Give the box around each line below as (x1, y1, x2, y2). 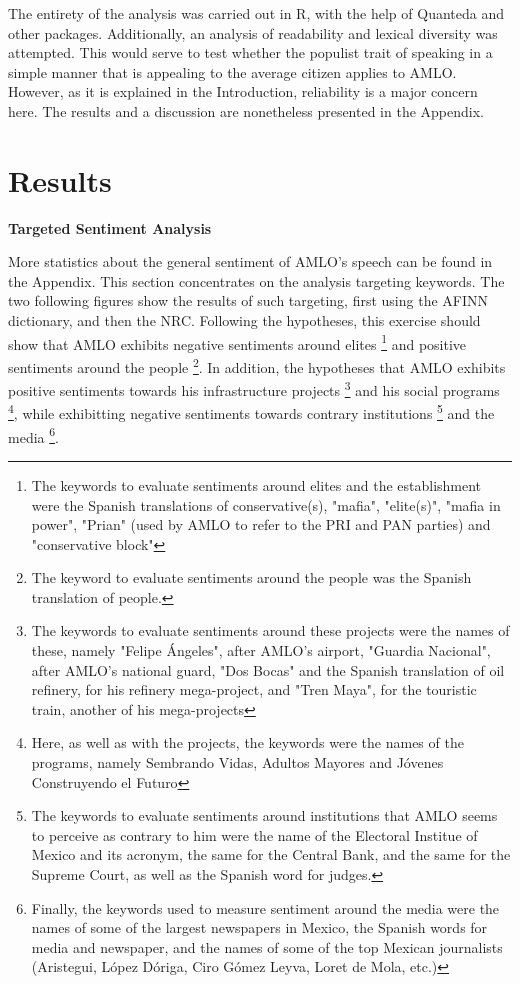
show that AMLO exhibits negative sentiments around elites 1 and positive (8, 330, 467, 354)
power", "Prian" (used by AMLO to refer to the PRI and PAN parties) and (31, 514, 491, 535)
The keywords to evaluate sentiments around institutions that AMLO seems (31, 805, 498, 826)
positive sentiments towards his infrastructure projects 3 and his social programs (8, 377, 500, 400)
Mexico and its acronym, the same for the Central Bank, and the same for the (31, 844, 511, 865)
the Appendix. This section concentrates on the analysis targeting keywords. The (8, 270, 505, 291)
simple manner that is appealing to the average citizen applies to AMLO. (8, 61, 457, 82)
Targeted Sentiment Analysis (8, 217, 212, 238)
